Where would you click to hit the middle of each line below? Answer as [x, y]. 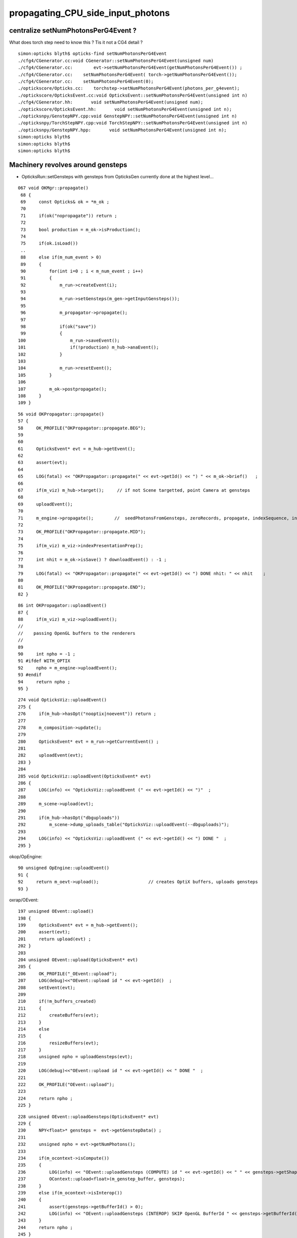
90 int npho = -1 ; [47, 654]
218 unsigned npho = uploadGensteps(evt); [75, 1057]
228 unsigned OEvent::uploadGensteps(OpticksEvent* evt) [89, 1116]
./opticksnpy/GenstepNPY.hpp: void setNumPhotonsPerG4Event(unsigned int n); [123, 130]
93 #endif [30, 675]
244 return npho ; [46, 1227]
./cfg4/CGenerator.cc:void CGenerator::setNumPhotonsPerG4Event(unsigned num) [116, 60]
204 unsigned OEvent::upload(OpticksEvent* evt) [78, 960]
